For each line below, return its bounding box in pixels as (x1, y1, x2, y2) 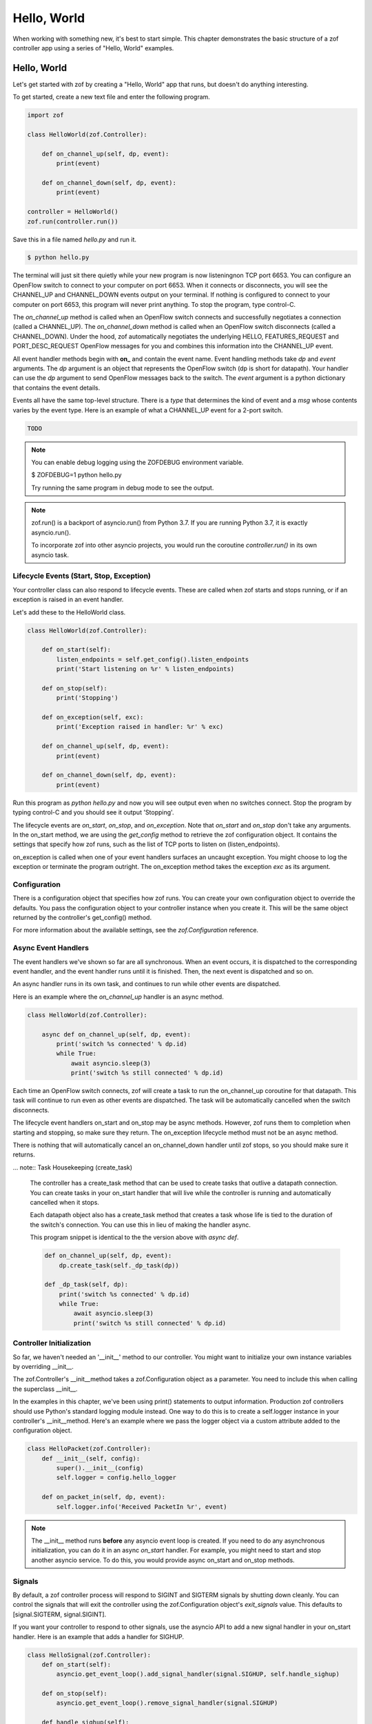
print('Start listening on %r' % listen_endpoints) (56, 665, 235, 673)
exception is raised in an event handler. (12, 595, 124, 603)
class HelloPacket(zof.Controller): (27, 1445, 152, 1453)
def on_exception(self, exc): (41, 714, 144, 721)
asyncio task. (31, 550, 69, 559)
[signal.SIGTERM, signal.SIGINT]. (12, 1610, 107, 1618)
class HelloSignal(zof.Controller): (27, 1651, 152, 1658)
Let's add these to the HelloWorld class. (12, 608, 126, 617)
